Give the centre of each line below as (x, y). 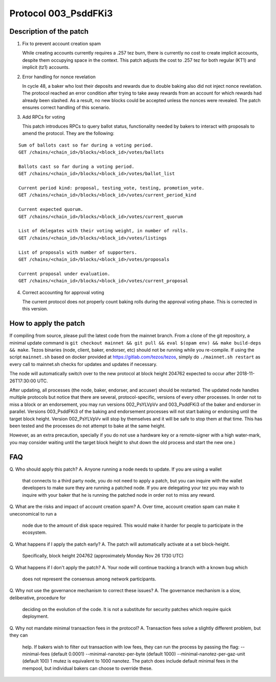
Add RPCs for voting (44, 117)
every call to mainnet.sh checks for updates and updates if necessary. (84, 364)
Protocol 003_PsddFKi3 (61, 13)
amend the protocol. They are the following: (68, 133)
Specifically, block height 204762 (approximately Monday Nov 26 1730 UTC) (103, 556)
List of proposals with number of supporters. (78, 252)
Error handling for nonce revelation (59, 77)
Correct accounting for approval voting (63, 292)
